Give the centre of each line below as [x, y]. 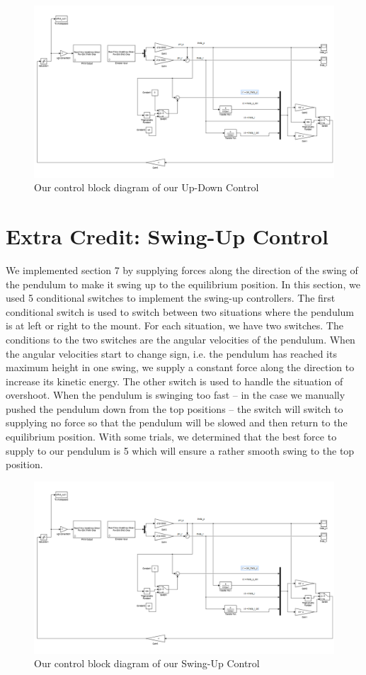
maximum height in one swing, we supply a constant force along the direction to [180, 367]
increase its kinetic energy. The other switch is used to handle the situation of [175, 381]
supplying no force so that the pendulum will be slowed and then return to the [177, 422]
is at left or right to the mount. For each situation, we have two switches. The [175, 325]
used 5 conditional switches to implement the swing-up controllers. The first [171, 298]
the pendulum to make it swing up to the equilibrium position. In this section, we [183, 284]
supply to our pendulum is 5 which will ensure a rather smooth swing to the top [180, 450]
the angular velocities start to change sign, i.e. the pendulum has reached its [171, 353]
